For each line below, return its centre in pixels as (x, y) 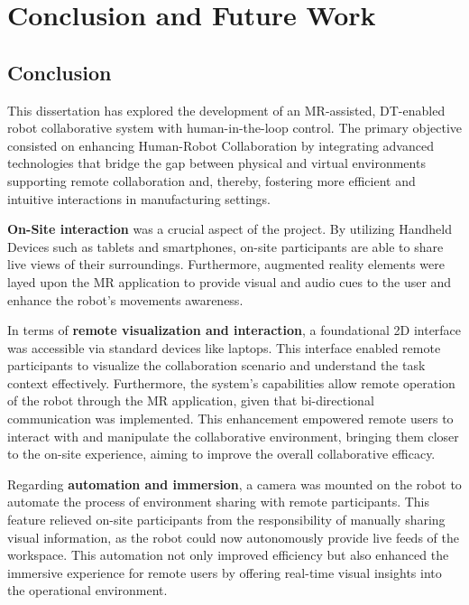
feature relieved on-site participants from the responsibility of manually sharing (226, 520)
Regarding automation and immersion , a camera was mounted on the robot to (234, 484)
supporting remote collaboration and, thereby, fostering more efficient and (212, 180)
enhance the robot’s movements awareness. (125, 299)
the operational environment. (87, 590)
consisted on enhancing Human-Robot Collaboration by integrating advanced (221, 145)
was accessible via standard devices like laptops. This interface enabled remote (224, 347)
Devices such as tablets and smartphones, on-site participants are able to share (225, 246)
